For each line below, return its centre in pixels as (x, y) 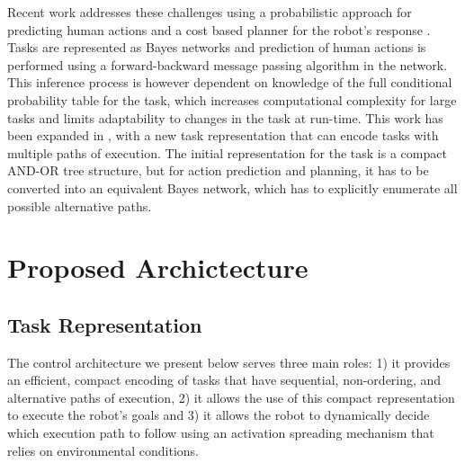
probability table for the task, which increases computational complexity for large (232, 99)
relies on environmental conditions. (103, 450)
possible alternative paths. (80, 205)
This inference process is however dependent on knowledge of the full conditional (230, 82)
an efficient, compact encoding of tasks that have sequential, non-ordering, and (224, 380)
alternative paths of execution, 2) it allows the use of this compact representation (231, 397)
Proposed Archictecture (158, 267)
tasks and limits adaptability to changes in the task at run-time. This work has (225, 117)
